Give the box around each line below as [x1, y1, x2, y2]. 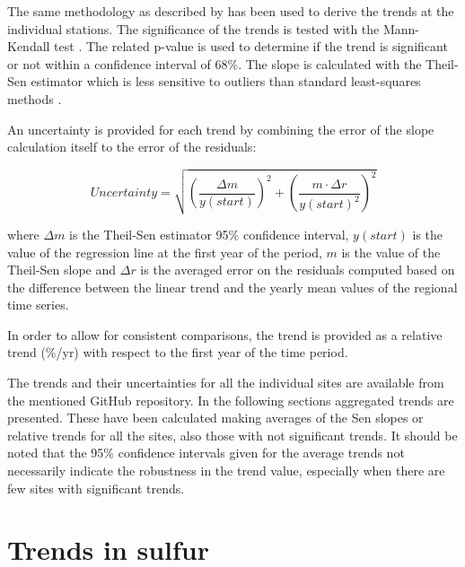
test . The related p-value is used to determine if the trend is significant [54, 37, 448, 56]
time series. [7, 295, 69, 314]
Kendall [7, 37, 50, 56]
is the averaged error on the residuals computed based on [140, 260, 455, 279]
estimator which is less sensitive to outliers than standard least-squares [31, 72, 421, 91]
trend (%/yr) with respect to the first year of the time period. [7, 343, 348, 362]
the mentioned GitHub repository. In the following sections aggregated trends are [7, 390, 454, 409]
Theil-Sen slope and [7, 260, 117, 279]
